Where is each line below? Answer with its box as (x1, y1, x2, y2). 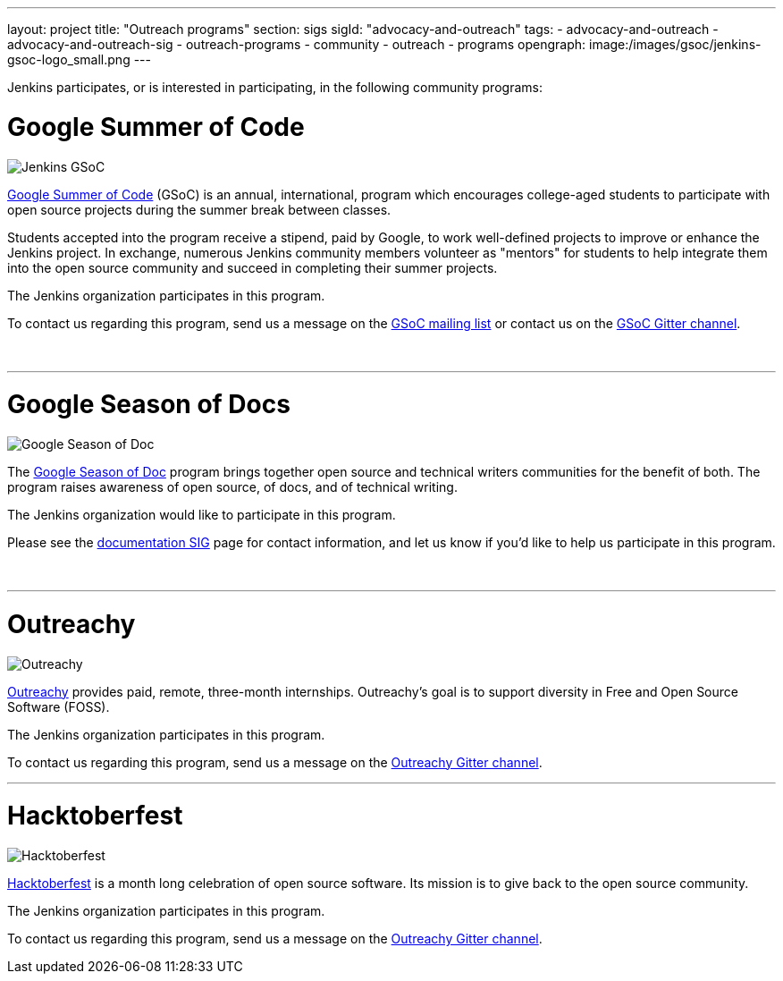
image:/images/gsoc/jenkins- (589, 37, 762, 52)
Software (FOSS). (7, 698, 110, 715)
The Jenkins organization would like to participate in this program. (7, 507, 396, 522)
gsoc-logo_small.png (7, 52, 130, 67)
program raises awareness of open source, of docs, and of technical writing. (7, 479, 458, 495)
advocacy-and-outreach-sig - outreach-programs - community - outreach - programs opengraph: (7, 37, 586, 52)
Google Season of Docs (7, 389, 290, 420)
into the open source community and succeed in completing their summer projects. (7, 259, 498, 275)
